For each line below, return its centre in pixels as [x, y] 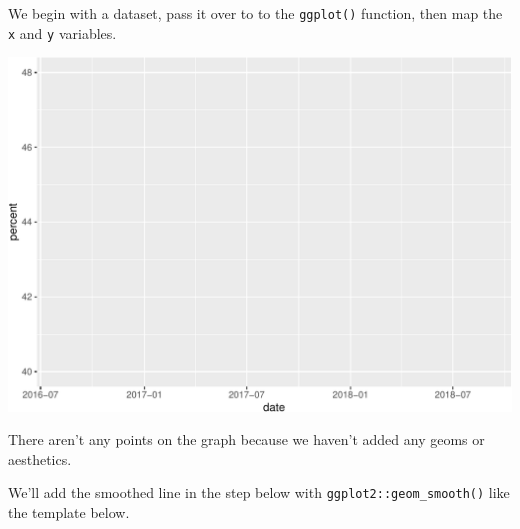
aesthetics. [40, 458]
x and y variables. [62, 32]
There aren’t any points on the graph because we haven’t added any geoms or [246, 439]
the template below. [69, 512]
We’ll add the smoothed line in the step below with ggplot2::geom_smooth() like [259, 492]
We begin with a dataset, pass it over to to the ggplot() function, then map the [255, 13]
